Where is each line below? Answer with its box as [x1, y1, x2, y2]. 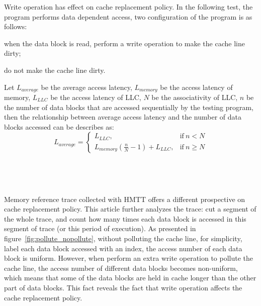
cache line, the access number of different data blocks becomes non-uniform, [4, 262, 238, 273]
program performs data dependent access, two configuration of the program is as [4, 11, 252, 22]
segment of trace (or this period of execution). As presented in [4, 223, 196, 234]
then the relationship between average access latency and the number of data [4, 112, 242, 122]
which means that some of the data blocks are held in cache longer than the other [4, 272, 256, 283]
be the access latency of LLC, [50, 92, 141, 103]
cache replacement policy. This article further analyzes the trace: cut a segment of [4, 203, 256, 214]
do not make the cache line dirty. [4, 64, 106, 75]
